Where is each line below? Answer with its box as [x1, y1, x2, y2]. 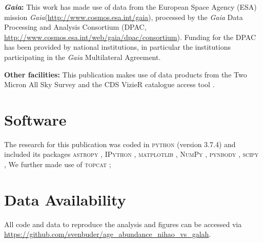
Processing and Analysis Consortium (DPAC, [4, 22, 147, 32]
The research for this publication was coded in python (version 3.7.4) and [4, 138, 236, 149]
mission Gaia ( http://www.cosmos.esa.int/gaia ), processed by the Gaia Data [4, 11, 243, 22]
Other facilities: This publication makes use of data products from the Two [4, 69, 247, 79]
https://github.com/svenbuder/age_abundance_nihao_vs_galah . [4, 229, 211, 239]
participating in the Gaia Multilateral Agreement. [4, 51, 161, 62]
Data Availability [4, 189, 126, 210]
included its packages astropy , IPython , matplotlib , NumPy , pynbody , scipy [4, 149, 259, 159]
